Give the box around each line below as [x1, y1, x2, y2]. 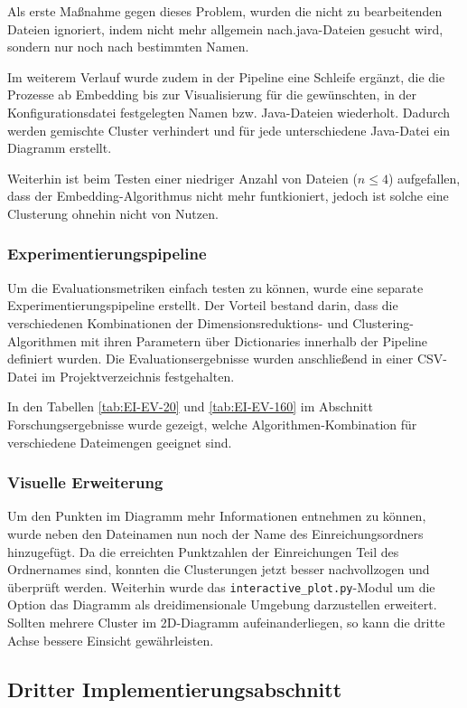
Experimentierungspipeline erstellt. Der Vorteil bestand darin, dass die [7, 296, 398, 315]
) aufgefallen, [388, 168, 461, 187]
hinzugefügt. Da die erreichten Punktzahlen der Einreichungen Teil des [7, 542, 399, 561]
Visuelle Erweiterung [7, 471, 163, 494]
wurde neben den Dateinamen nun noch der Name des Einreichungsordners [7, 524, 424, 543]
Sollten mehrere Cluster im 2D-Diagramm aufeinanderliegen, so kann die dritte [7, 612, 445, 631]
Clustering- [352, 313, 414, 332]
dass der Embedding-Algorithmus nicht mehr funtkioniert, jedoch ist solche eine [7, 186, 449, 205]
